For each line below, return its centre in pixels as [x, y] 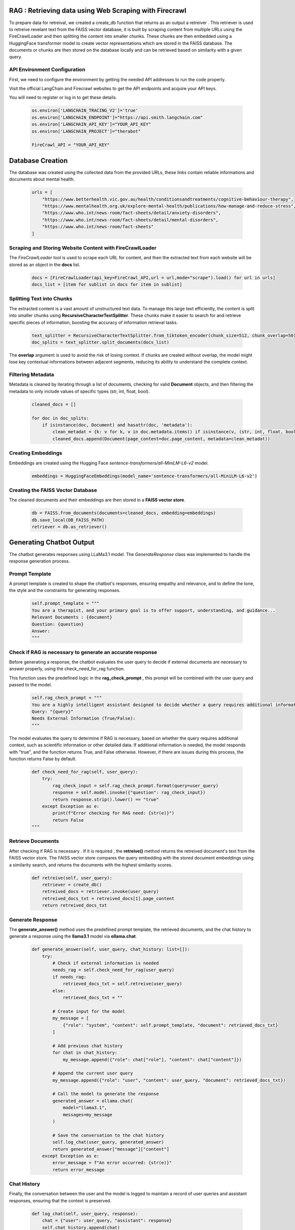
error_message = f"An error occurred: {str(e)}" [112, 1163]
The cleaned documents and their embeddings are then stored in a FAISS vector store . [97, 500]
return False [68, 820]
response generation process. [40, 561]
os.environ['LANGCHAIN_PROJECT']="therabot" [86, 131]
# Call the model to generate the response [106, 1094]
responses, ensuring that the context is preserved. [60, 1200]
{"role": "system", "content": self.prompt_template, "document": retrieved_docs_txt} [170, 1025]
